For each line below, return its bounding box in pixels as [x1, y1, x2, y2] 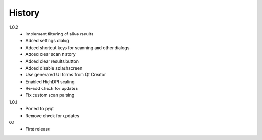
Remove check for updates [25, 112, 80, 119]
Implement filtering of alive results [25, 31, 94, 36]
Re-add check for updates [25, 86, 78, 91]
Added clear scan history [25, 52, 76, 57]
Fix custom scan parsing [25, 92, 75, 98]
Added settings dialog [25, 38, 69, 44]
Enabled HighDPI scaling [25, 78, 75, 85]
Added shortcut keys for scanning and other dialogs [25, 44, 130, 51]
